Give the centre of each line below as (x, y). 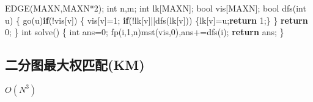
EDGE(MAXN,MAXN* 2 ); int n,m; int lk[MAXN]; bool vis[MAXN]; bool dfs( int (156, 8)
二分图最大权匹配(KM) (75, 65)
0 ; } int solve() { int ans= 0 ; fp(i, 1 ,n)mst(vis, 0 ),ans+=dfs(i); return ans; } (145, 32)
